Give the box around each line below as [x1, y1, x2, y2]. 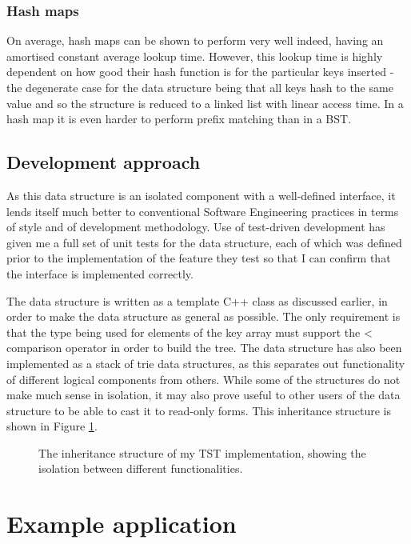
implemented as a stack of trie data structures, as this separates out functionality [6, 354, 405, 371]
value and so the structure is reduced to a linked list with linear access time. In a [6, 94, 404, 111]
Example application [6, 507, 237, 540]
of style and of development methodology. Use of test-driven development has [6, 218, 385, 235]
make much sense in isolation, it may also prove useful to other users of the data [6, 386, 401, 403]
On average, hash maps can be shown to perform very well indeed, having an [6, 32, 384, 49]
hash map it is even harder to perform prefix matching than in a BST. [6, 110, 352, 127]
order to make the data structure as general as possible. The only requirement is [6, 308, 401, 325]
